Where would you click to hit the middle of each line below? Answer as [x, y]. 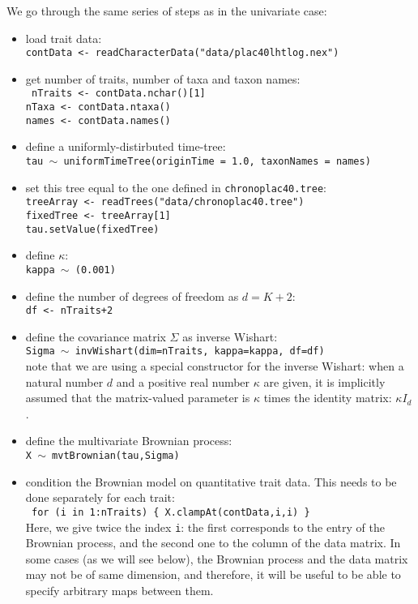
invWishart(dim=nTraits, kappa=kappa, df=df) [200, 351]
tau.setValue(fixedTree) [92, 229]
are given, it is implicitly [324, 381]
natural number [64, 381]
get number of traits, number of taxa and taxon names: [163, 78]
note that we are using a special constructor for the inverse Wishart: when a [215, 366]
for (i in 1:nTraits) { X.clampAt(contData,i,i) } [171, 512]
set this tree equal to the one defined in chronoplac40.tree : [176, 187]
